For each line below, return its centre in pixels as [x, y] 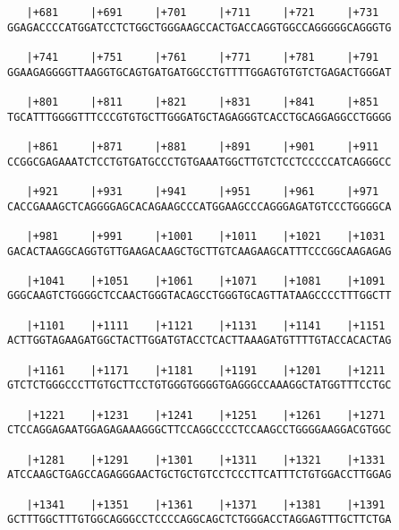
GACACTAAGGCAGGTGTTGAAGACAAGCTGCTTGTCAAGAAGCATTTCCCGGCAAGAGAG [199, 251]
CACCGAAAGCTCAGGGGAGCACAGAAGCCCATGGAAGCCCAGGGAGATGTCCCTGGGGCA [199, 206]
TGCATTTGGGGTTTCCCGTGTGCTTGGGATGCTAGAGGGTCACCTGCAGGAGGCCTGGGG [199, 117]
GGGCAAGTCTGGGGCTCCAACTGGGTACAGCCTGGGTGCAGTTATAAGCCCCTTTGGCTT [199, 296]
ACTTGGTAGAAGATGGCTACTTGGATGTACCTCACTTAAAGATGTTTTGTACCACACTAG [199, 341]
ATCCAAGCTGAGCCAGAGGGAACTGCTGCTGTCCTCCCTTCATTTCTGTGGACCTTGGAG [199, 475]
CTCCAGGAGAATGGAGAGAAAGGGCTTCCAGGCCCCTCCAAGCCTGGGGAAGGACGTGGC [199, 430]
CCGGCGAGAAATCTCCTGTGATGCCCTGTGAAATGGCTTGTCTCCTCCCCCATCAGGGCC [199, 162]
